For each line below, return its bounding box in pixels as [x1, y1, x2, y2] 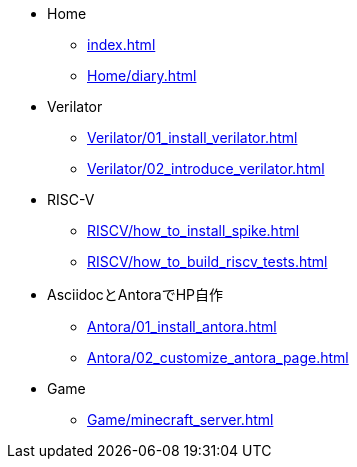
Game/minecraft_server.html [87, 411, 274, 428]
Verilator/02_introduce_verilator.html [87, 160, 325, 177]
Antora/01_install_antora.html [87, 318, 277, 335]
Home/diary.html [87, 67, 197, 84]
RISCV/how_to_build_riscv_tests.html [87, 253, 328, 270]
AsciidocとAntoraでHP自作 [47, 286, 224, 303]
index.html [87, 36, 156, 53]
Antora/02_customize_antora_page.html [87, 349, 349, 366]
